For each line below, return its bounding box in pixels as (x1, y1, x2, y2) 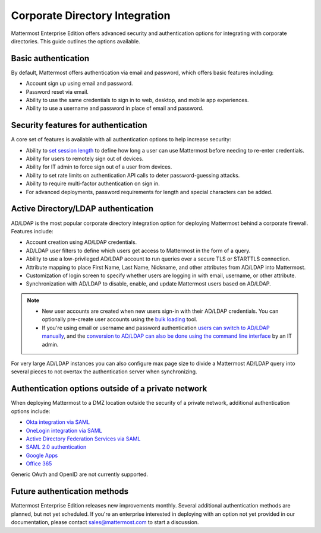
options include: (11, 407, 51, 415)
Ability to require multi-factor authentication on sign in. (26, 180, 160, 187)
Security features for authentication (11, 120, 148, 131)
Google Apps (26, 452, 58, 459)
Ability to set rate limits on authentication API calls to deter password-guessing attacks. (26, 172, 240, 179)
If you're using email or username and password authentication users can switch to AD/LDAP (42, 324, 270, 331)
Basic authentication (11, 53, 89, 64)
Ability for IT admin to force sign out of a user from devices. (26, 163, 172, 170)
